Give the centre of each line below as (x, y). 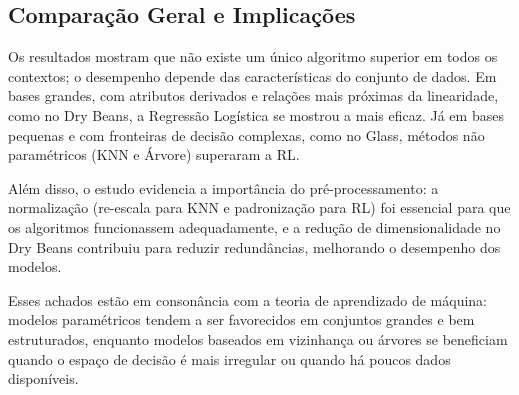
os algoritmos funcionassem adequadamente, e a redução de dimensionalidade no (254, 226)
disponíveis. (43, 378)
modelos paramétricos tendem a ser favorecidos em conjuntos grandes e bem (241, 319)
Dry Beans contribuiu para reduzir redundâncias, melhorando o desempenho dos (254, 246)
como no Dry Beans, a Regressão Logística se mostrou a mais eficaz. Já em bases (256, 114)
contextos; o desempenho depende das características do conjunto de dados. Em (252, 75)
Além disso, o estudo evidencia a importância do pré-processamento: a (223, 187)
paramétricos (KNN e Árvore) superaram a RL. (154, 154)
